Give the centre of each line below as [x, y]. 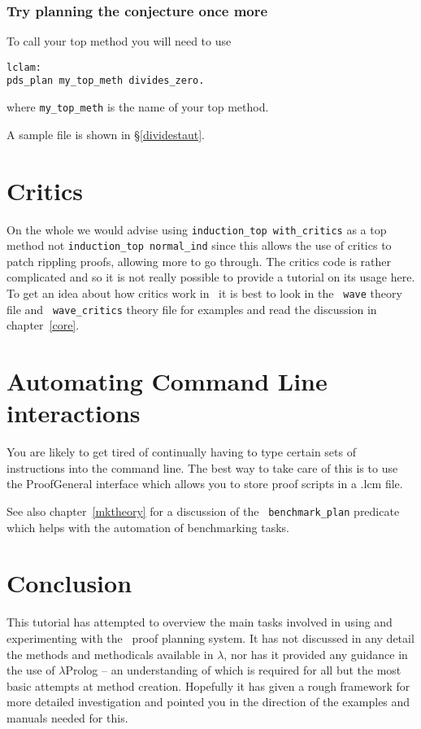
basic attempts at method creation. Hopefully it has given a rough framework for [208, 685]
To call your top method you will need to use [119, 41]
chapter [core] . [43, 325]
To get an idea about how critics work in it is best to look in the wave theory [204, 293]
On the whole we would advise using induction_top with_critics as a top [197, 229]
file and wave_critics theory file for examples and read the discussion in [192, 309]
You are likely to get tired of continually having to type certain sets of [181, 452]
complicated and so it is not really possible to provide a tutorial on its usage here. [211, 277]
